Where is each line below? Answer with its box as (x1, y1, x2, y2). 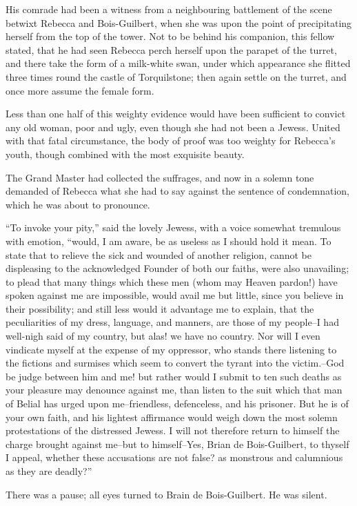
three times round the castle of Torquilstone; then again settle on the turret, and (6, 69, 347, 84)
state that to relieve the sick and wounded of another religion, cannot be (6, 247, 312, 262)
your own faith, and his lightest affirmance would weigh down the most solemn (6, 409, 338, 424)
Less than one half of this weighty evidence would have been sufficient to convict (6, 106, 346, 121)
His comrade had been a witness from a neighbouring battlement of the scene (6, 2, 332, 16)
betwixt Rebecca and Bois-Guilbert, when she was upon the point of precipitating (6, 15, 352, 30)
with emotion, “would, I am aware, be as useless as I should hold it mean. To (6, 233, 331, 248)
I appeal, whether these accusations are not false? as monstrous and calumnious (6, 450, 343, 465)
